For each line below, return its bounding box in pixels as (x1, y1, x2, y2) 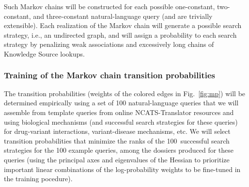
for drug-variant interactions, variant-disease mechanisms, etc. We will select (4, 126, 231, 136)
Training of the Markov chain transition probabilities (4, 69, 215, 81)
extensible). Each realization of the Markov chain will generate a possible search (4, 20, 242, 30)
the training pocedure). (4, 173, 73, 184)
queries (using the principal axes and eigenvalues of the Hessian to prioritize (4, 154, 230, 164)
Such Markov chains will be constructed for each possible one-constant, (4, 1, 215, 11)
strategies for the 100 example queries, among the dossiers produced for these (4, 145, 234, 155)
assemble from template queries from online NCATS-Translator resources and (4, 107, 234, 117)
